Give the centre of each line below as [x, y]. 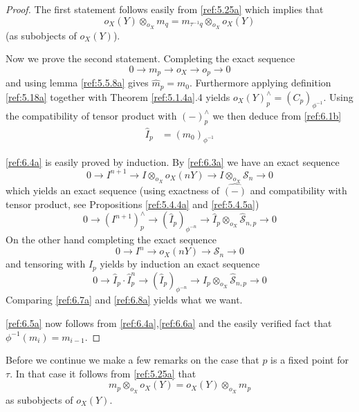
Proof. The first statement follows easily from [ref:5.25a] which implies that [165, 9]
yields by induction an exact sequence [180, 264]
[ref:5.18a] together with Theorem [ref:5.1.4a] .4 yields [118, 96]
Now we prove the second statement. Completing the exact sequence [150, 58]
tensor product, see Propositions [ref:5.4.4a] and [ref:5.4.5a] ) [132, 204]
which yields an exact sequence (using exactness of [113, 190]
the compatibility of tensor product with [91, 115]
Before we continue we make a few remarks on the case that [132, 360]
